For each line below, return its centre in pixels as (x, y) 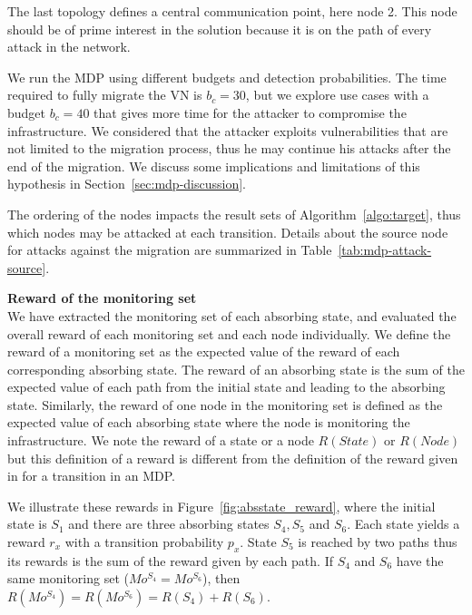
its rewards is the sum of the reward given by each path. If (170, 560)
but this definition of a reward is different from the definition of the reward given (233, 458)
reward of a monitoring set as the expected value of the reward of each (204, 351)
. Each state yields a (403, 524)
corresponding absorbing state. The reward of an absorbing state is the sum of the (236, 369)
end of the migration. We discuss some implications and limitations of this (214, 166)
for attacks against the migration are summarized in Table (170, 250)
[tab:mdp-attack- (385, 250)
